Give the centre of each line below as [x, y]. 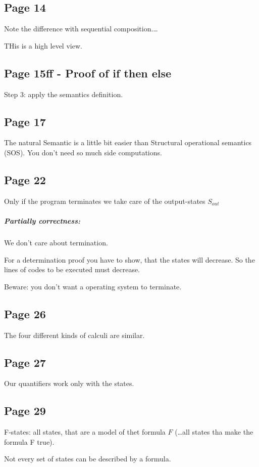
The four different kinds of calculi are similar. [74, 335]
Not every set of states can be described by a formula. [88, 459]
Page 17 [25, 121]
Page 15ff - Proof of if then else [88, 73]
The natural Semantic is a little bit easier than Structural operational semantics [128, 142]
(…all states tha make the [214, 432]
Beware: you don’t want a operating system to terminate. [93, 286]
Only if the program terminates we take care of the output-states [105, 201]
